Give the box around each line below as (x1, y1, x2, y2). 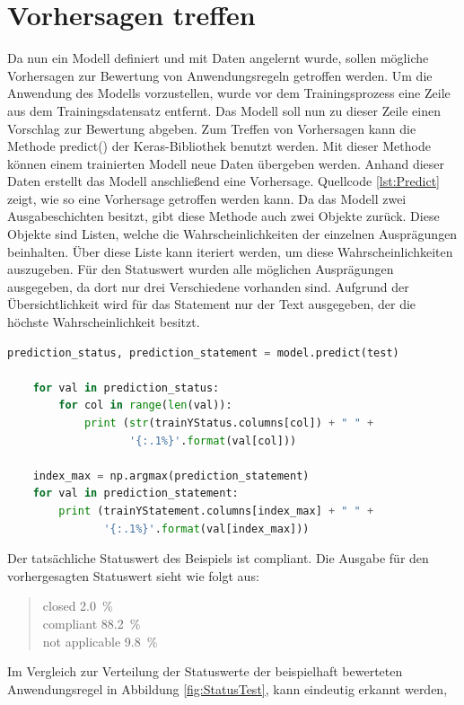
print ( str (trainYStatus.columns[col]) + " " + (83, 417, 374, 429)
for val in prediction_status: (32, 381, 220, 394)
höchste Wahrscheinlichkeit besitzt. (7, 313, 200, 331)
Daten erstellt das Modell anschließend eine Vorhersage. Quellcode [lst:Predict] (7, 172, 440, 190)
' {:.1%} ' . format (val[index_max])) (103, 522, 310, 535)
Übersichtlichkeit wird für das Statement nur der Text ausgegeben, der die (7, 295, 416, 313)
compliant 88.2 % (42, 613, 141, 632)
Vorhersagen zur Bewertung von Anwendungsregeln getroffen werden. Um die (7, 66, 433, 84)
